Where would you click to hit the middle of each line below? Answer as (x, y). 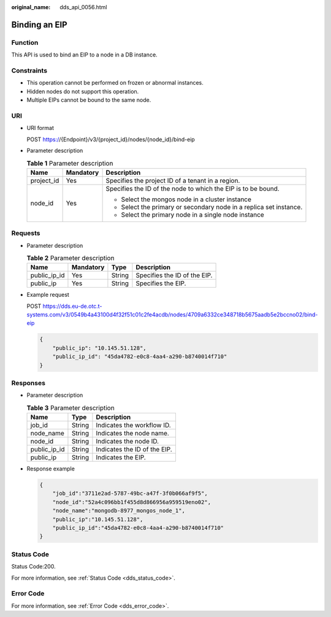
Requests (26, 233)
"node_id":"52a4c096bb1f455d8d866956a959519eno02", (132, 502)
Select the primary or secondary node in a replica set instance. (212, 207)
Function (25, 42)
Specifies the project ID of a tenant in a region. (173, 180)
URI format (40, 128)
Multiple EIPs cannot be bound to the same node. (89, 100)
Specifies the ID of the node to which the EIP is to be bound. (193, 188)
